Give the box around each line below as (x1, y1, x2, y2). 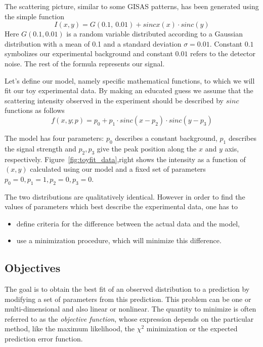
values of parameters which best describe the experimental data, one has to (5, 201, 238, 212)
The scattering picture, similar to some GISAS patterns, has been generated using (5, 1, 259, 11)
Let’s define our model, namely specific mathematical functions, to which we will (5, 75, 255, 86)
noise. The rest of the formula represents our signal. (5, 58, 165, 68)
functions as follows (5, 105, 65, 115)
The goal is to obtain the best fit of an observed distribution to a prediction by (5, 284, 250, 294)
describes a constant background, (115, 132, 217, 143)
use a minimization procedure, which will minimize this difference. (16, 235, 222, 246)
